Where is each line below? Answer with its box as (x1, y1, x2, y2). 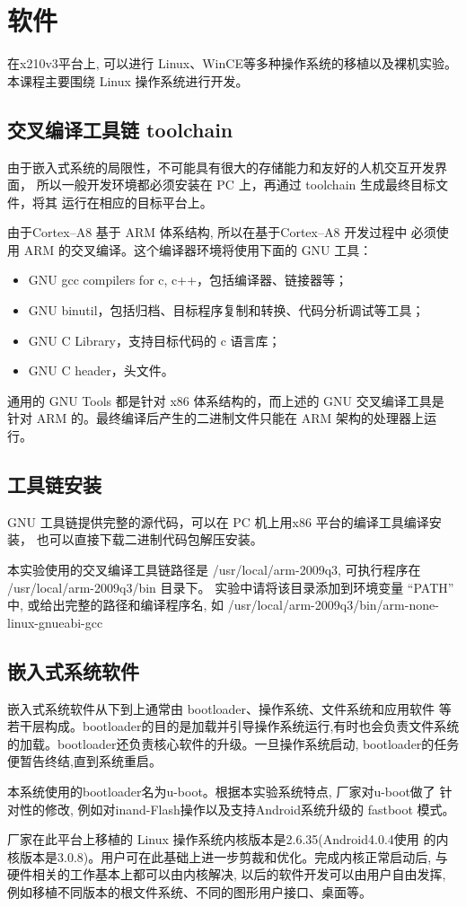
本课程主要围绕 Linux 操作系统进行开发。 (7, 71, 249, 90)
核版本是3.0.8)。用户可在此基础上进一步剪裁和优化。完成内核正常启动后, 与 (7, 847, 448, 866)
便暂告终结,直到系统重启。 (7, 752, 162, 771)
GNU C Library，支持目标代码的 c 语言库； (28, 330, 281, 349)
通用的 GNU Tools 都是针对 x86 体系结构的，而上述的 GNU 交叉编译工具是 (7, 391, 444, 409)
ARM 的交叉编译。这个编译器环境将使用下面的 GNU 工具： (23, 240, 373, 259)
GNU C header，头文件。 (28, 361, 174, 380)
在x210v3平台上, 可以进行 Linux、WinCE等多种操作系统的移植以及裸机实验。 (7, 54, 457, 73)
